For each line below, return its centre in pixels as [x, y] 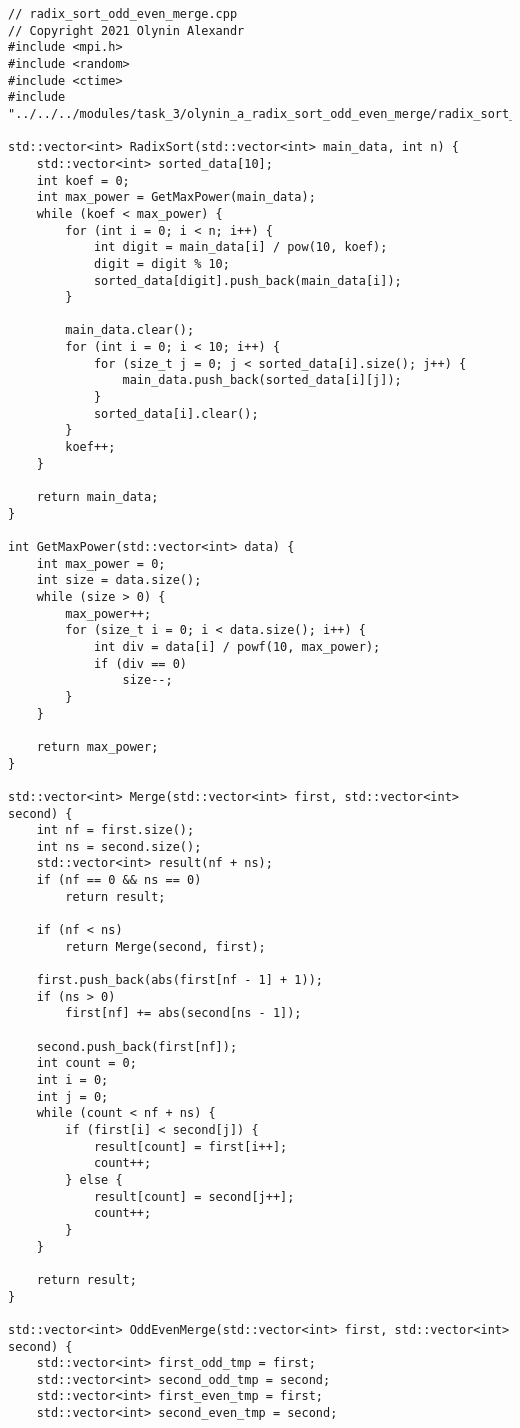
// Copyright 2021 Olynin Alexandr [126, 30]
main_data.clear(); [130, 330]
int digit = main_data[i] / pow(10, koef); [240, 247]
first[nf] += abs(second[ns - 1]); [183, 1013]
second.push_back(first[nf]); [137, 1046]
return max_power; [97, 746]
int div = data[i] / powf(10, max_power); [237, 646]
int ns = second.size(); [119, 846]
